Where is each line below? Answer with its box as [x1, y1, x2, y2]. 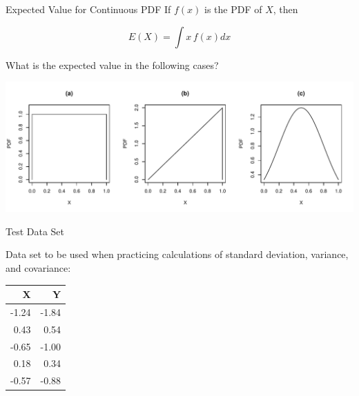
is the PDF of [204, 2, 262, 16]
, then [273, 2, 298, 16]
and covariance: [6, 260, 71, 275]
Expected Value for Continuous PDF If [6, 2, 171, 16]
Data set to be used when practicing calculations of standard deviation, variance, [6, 247, 349, 261]
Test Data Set [6, 224, 65, 238]
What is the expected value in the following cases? [6, 57, 219, 72]
